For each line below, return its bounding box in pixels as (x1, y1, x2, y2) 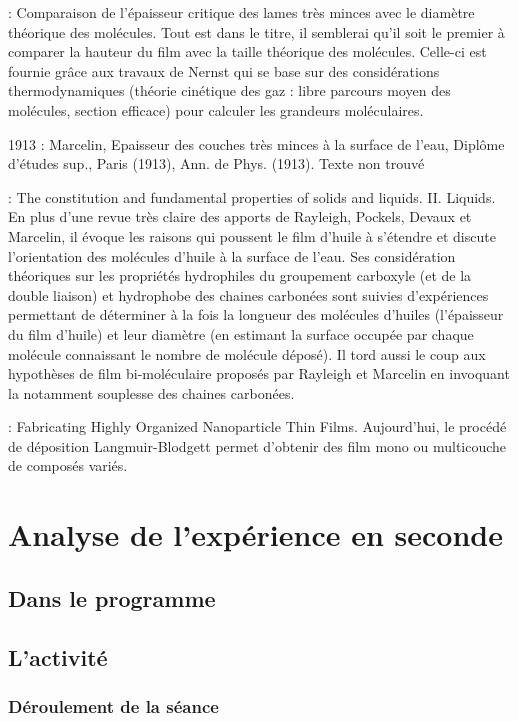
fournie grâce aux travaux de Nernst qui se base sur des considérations (8, 60, 440, 81)
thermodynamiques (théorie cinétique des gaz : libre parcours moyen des (8, 80, 451, 101)
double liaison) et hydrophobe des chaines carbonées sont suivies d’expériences (8, 284, 489, 305)
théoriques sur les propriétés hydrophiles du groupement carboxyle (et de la (8, 265, 472, 286)
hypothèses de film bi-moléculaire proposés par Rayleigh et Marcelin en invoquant (8, 363, 510, 384)
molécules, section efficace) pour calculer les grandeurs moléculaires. (8, 99, 424, 120)
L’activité (8, 641, 108, 672)
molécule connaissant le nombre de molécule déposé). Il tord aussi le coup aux (8, 343, 486, 364)
